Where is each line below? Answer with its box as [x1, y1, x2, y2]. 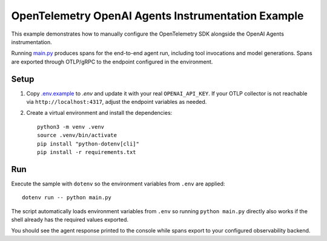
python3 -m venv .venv [37, 123, 105, 130]
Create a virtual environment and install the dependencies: [26, 109, 173, 117]
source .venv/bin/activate [37, 132, 117, 139]
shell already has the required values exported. [11, 216, 128, 223]
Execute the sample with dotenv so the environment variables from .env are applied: [11, 180, 225, 187]
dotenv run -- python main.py [22, 194, 112, 201]
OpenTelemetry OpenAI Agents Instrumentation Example [11, 9, 304, 22]
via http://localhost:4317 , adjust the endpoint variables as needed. [26, 98, 207, 106]
